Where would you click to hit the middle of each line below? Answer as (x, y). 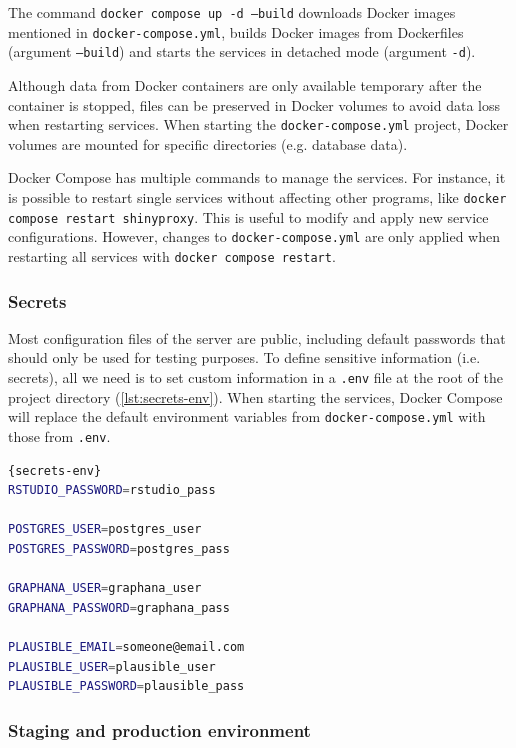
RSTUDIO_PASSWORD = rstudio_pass (112, 490)
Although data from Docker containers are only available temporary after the (245, 84)
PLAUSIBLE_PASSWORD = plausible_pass (126, 686)
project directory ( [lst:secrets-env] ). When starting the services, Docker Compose (255, 396)
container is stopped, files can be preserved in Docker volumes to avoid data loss (254, 104)
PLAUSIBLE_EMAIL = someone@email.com (126, 646)
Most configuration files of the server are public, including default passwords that (257, 337)
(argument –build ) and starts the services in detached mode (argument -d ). (242, 51)
